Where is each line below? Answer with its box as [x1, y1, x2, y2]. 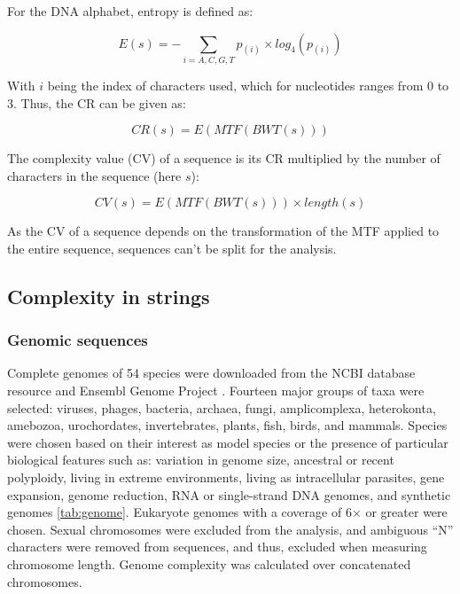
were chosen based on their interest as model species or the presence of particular [7, 433, 448, 451]
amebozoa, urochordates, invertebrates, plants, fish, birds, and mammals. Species [7, 416, 448, 434]
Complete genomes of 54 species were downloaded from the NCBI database [7, 363, 416, 382]
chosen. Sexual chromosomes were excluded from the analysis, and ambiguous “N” [7, 520, 454, 538]
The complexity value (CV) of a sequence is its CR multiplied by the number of [7, 149, 441, 168]
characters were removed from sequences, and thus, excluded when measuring [7, 537, 427, 556]
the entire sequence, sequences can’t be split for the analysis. [7, 238, 337, 257]
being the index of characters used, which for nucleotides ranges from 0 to [47, 75, 449, 94]
